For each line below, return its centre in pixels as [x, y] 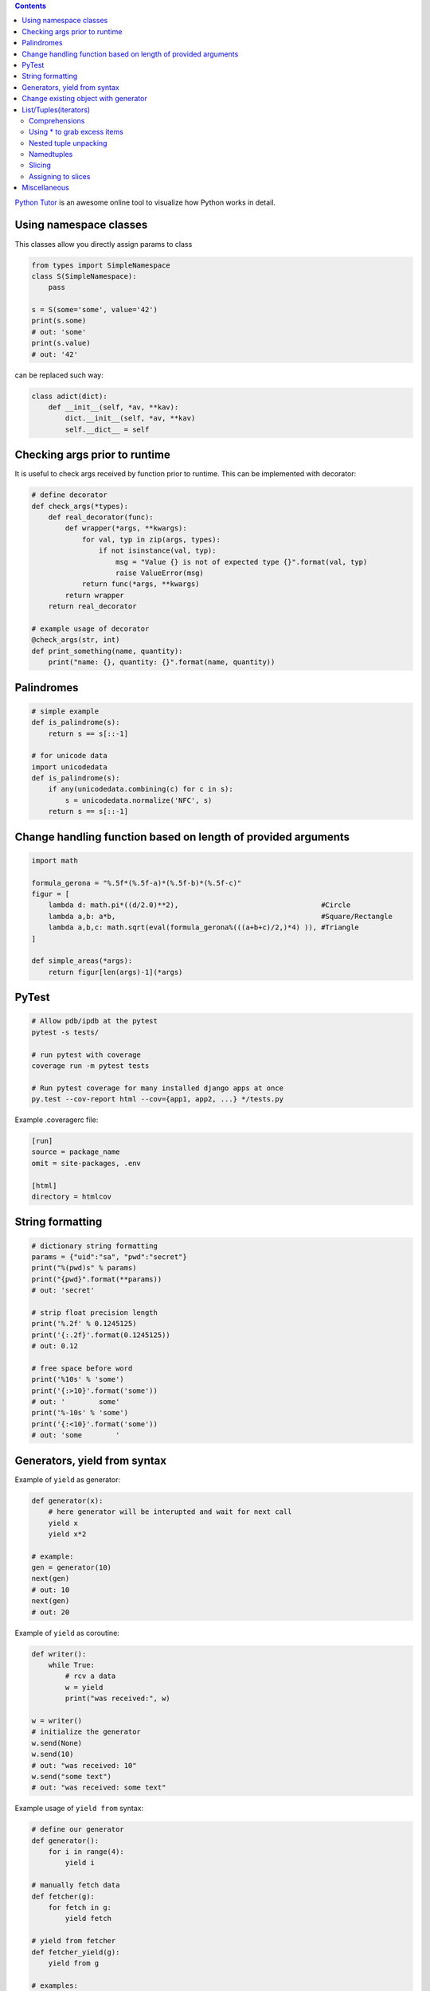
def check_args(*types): [80, 506]
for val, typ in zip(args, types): [151, 539]
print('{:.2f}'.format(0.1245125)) [101, 1335]
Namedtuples [51, 155]
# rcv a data [90, 1676]
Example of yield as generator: [68, 1479]
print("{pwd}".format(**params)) [97, 1279]
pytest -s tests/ [65, 1032]
